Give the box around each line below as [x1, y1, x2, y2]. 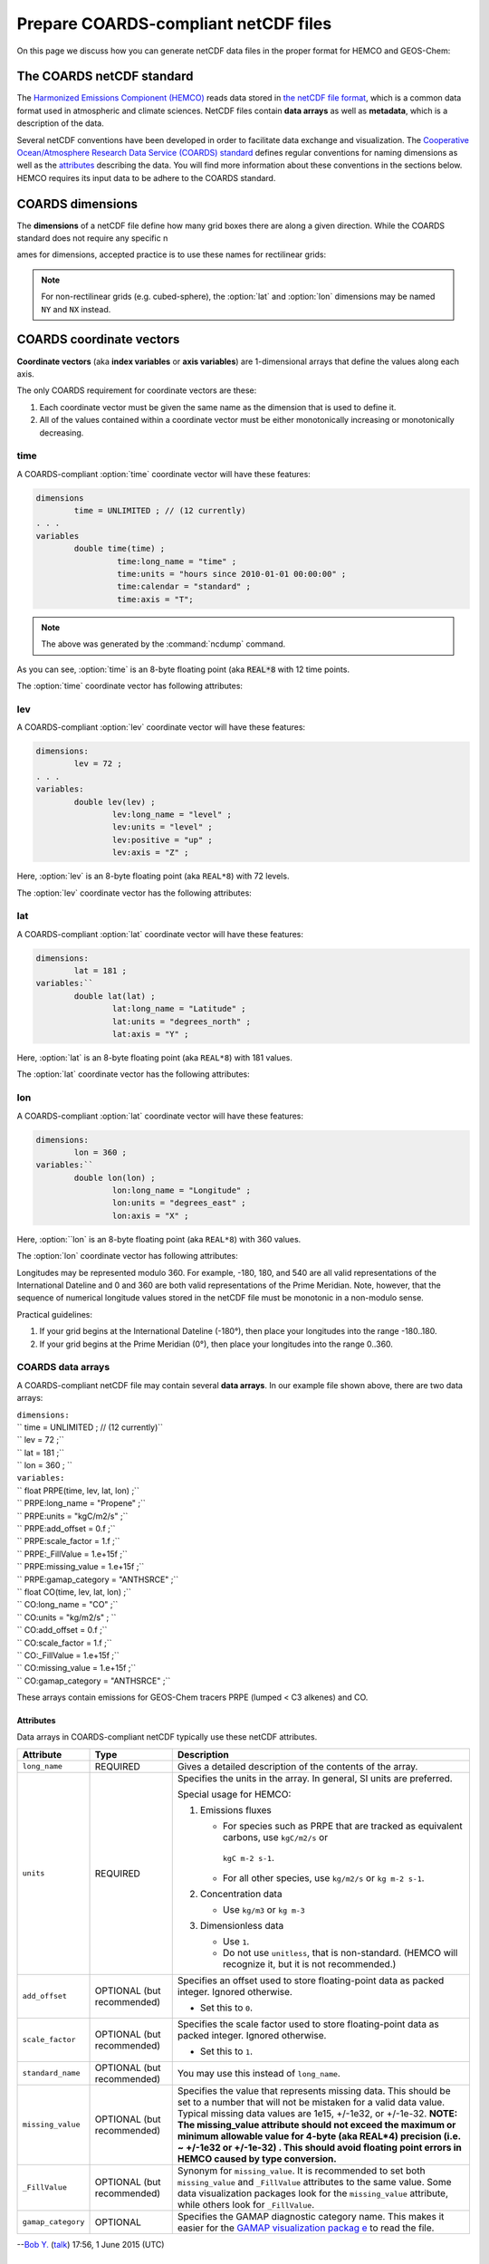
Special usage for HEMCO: [177, 1788, 292, 1800]
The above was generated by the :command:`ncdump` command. [41, 638, 286, 649]
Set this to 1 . [199, 2045, 254, 2058]
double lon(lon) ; [73, 1173, 156, 1183]
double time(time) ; [73, 543, 166, 554]
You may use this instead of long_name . [177, 2067, 341, 2079]
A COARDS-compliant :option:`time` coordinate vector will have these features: [16, 468, 312, 479]
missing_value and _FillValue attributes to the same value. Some [177, 2175, 452, 2188]
